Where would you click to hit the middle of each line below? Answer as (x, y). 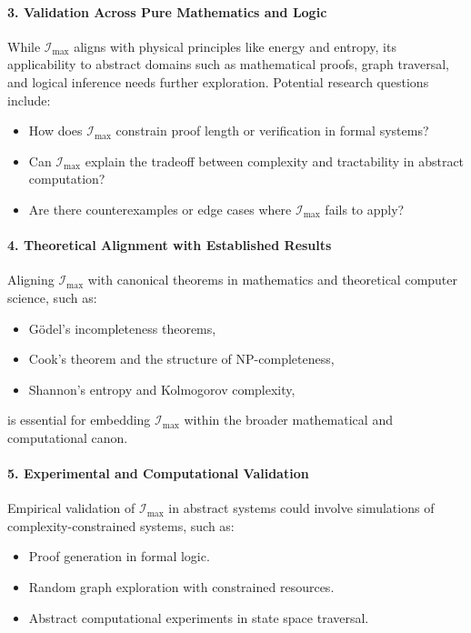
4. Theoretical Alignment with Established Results (170, 245)
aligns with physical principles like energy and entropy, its (235, 46)
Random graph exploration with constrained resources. (181, 587)
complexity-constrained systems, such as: (121, 525)
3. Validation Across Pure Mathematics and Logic (167, 11)
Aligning (31, 280)
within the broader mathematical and (288, 420)
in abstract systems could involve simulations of (301, 508)
